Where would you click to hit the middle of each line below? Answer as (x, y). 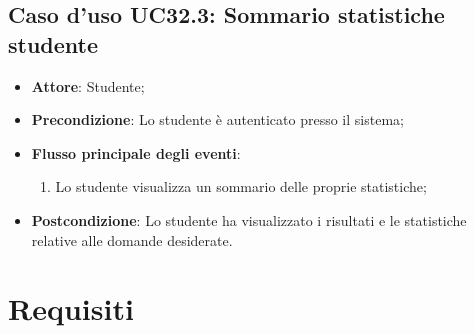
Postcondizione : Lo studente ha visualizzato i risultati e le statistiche (249, 219)
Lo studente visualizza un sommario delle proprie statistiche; (241, 186)
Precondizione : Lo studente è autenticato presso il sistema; (217, 119)
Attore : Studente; (88, 85)
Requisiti (71, 308)
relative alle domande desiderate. (132, 239)
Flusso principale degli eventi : (136, 152)
